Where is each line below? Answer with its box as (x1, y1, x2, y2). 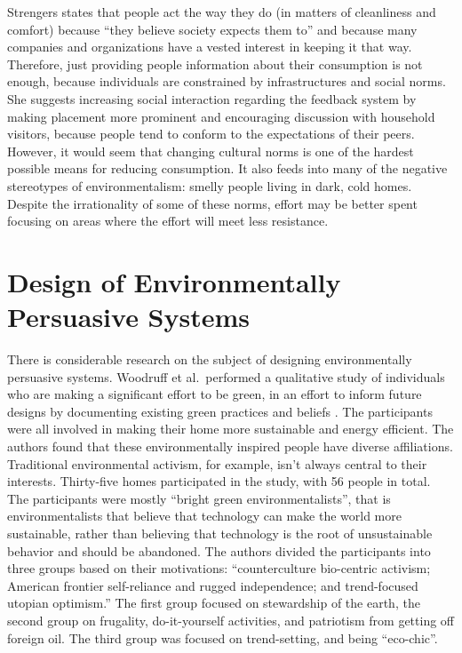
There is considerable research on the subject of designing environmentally (7, 350, 412, 369)
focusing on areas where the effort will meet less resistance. (7, 211, 329, 230)
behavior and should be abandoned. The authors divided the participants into (7, 541, 431, 560)
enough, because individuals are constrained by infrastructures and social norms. (7, 72, 446, 91)
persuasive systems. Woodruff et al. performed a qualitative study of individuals (7, 367, 445, 386)
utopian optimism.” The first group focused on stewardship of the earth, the (7, 593, 420, 612)
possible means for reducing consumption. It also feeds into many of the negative (7, 159, 448, 178)
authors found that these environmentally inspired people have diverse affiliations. (7, 437, 453, 455)
